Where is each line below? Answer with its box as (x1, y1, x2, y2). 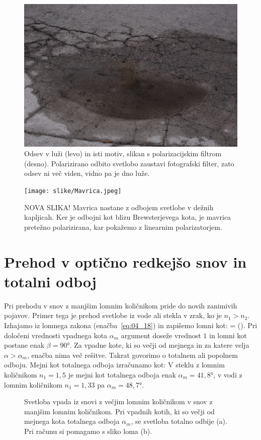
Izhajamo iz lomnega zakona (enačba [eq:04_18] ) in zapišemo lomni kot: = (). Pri (4, 320, 257, 330)
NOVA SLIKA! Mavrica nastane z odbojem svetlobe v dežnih (24, 202, 214, 212)
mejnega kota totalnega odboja (24, 416, 120, 426)
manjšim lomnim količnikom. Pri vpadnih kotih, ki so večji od (24, 406, 215, 416)
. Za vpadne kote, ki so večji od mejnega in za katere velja (69, 340, 249, 350)
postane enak (4, 340, 45, 350)
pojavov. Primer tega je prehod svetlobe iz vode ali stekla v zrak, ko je (4, 310, 222, 321)
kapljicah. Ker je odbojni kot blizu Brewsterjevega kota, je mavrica (24, 212, 231, 222)
